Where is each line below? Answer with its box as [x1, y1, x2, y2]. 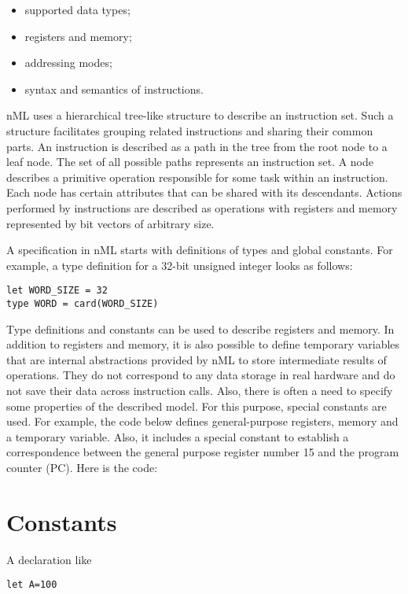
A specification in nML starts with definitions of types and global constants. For [6, 242, 393, 258]
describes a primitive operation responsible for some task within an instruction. [6, 168, 388, 185]
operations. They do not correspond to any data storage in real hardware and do [6, 367, 395, 383]
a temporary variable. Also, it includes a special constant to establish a [6, 428, 349, 445]
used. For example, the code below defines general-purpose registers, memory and [6, 413, 399, 430]
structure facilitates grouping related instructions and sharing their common [6, 122, 373, 138]
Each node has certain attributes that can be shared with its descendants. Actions [6, 184, 402, 201]
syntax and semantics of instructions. [24, 80, 204, 97]
